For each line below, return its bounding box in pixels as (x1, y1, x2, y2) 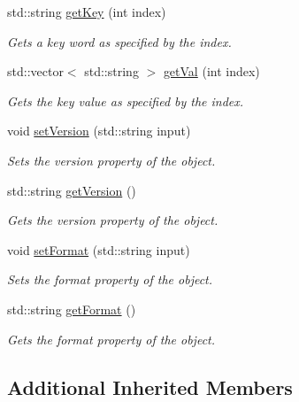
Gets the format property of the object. (7, 329, 216, 348)
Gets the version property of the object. (7, 211, 218, 229)
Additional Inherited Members (7, 373, 293, 400)
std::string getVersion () (7, 181, 136, 199)
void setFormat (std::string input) (7, 240, 190, 259)
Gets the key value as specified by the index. (7, 91, 244, 110)
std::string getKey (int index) (7, 3, 166, 20)
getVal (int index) (163, 62, 260, 81)
